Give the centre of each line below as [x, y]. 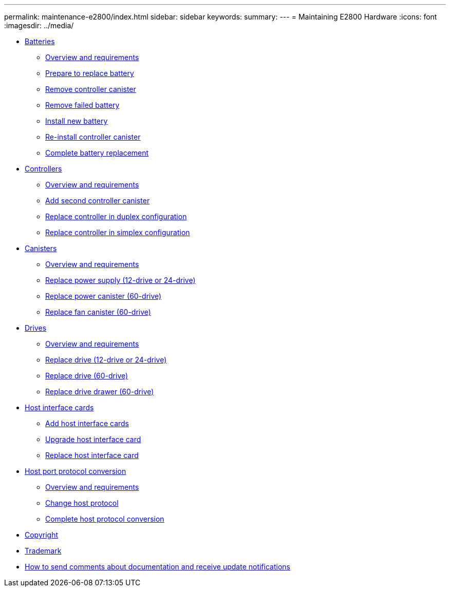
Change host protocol [82, 503]
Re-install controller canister [93, 137]
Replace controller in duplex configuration [116, 216]
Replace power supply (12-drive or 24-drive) [120, 280]
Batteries [40, 41]
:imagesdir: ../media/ [39, 25]
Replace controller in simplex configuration [118, 232]
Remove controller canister [91, 89]
